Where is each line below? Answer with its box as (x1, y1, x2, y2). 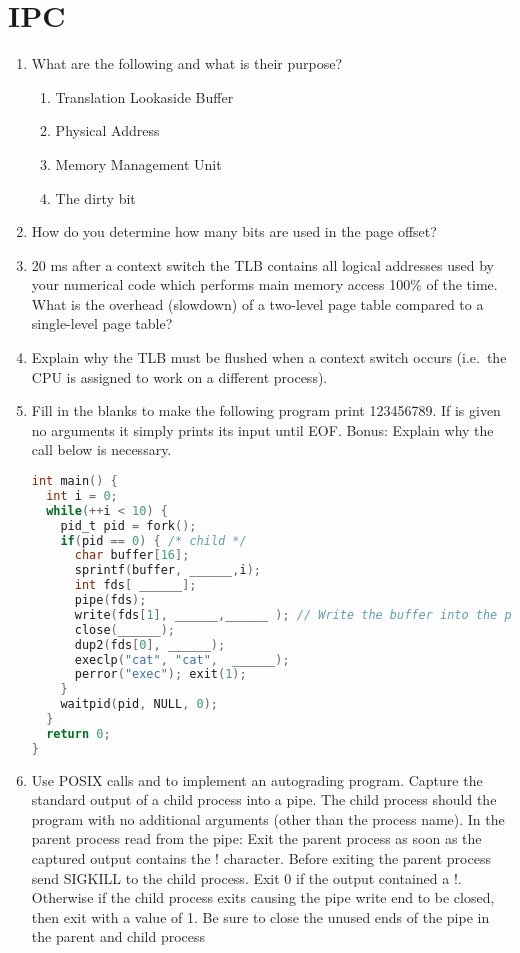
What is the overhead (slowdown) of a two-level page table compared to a (31, 293, 484, 314)
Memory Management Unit (55, 153, 222, 174)
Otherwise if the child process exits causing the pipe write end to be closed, (31, 887, 495, 908)
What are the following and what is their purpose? (31, 53, 343, 74)
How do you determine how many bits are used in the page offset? (31, 221, 437, 242)
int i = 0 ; (46, 488, 118, 503)
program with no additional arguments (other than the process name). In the (31, 808, 505, 829)
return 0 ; (46, 726, 111, 741)
